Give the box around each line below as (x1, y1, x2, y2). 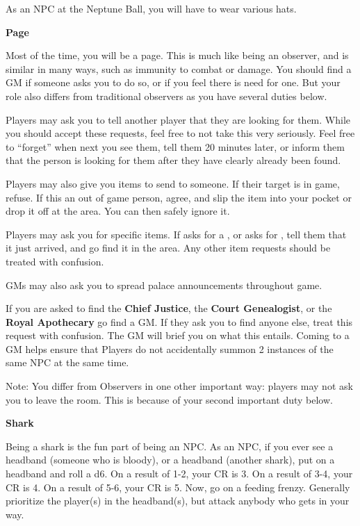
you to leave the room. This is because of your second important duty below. (6, 392, 333, 406)
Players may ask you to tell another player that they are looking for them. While (6, 112, 350, 126)
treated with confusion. (6, 254, 104, 268)
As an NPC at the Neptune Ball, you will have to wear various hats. (6, 1, 297, 15)
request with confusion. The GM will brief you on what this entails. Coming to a (6, 328, 350, 343)
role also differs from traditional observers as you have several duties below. (6, 88, 327, 103)
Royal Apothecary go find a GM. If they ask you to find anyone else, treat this (6, 314, 353, 329)
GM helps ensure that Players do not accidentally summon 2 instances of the (6, 341, 334, 356)
